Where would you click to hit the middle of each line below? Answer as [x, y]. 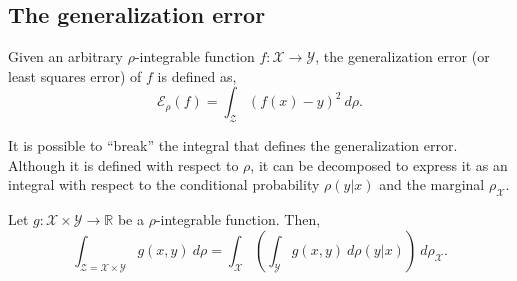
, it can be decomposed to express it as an [379, 164]
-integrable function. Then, [238, 219]
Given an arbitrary [65, 56]
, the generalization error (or [402, 56]
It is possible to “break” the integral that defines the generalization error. [233, 145]
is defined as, [197, 75]
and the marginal [432, 184]
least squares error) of [75, 75]
